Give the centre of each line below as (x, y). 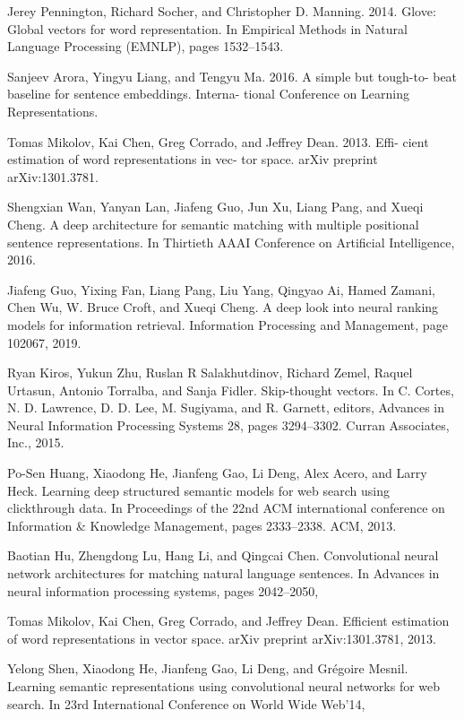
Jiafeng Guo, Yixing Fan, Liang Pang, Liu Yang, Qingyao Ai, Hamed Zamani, (221, 289)
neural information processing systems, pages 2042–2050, (163, 590)
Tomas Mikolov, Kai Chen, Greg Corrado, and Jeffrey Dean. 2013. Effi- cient (218, 141)
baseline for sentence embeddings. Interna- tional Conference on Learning (208, 94)
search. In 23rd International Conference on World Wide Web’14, (186, 703)
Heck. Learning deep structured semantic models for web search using (198, 490)
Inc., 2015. (36, 442)
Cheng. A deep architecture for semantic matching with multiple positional (213, 224)
